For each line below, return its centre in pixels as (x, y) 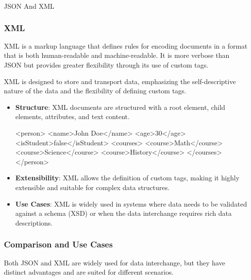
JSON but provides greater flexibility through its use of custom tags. (106, 65)
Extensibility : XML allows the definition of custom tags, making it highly (127, 178)
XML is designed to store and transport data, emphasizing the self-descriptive (120, 81)
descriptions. (34, 222)
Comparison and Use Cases (59, 244)
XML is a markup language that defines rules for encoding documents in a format (126, 45)
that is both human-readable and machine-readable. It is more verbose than (117, 55)
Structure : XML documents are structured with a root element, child (120, 107)
